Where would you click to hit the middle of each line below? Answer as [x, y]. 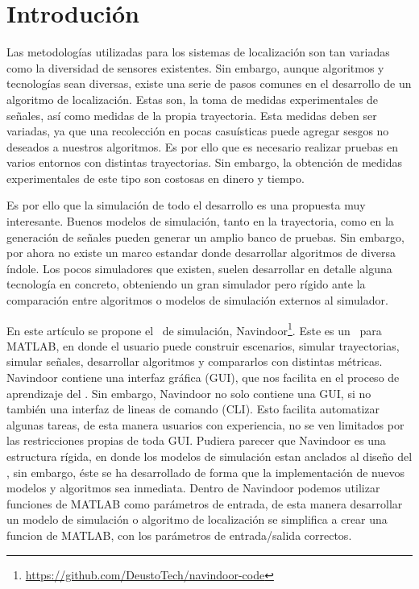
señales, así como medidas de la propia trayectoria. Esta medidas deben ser [192, 115]
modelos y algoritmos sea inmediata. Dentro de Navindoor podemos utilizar [193, 488]
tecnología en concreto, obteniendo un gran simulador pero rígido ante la [186, 284]
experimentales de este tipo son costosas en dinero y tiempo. [156, 178]
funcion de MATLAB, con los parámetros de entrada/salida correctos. [179, 535]
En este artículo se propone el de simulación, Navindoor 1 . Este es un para [194, 329]
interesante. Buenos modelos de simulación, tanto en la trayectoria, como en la [200, 221]
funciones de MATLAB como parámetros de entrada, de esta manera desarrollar [205, 503]
